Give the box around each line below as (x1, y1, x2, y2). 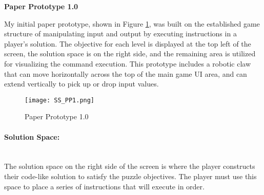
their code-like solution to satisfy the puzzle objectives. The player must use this (4, 170, 257, 181)
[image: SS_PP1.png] (25, 96, 95, 104)
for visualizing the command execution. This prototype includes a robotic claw (4, 58, 251, 69)
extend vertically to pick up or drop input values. (4, 78, 159, 89)
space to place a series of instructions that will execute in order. (4, 181, 205, 191)
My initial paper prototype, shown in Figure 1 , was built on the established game (4, 18, 260, 29)
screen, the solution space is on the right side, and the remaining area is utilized (4, 48, 256, 59)
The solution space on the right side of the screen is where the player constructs (4, 161, 255, 171)
